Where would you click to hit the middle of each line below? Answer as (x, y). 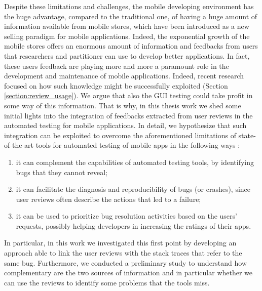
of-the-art (19, 145)
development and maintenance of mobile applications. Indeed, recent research (124, 76)
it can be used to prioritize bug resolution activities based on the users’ (126, 216)
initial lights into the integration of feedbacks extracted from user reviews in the (128, 115)
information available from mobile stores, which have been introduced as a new (127, 26)
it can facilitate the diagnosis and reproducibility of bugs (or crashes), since (133, 189)
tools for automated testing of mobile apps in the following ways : (138, 145)
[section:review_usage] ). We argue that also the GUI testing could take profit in (128, 95)
